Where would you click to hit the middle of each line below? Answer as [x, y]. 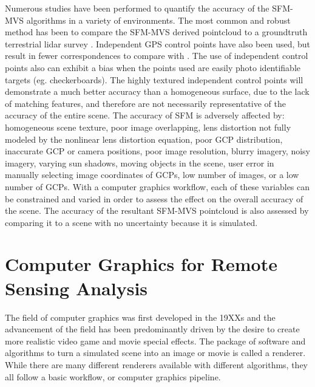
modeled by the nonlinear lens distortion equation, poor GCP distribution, [144, 139]
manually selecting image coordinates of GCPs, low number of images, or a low [152, 175]
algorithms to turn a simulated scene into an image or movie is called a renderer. [155, 353]
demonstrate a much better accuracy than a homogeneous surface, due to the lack [157, 91]
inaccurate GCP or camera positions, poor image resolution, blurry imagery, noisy [158, 151]
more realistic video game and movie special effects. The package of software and [155, 341]
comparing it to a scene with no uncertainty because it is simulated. [131, 222]
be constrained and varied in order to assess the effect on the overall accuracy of [154, 198]
